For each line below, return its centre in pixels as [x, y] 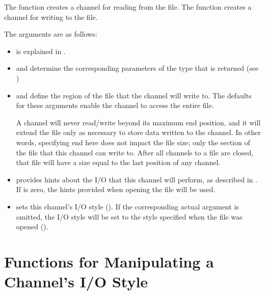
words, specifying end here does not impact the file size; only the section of [133, 142]
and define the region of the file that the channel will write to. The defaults [134, 95]
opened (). [32, 226]
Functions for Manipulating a [109, 261]
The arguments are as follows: [51, 34]
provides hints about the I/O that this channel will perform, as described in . [137, 179]
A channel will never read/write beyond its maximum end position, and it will [138, 122]
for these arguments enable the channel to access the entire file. [115, 105]
